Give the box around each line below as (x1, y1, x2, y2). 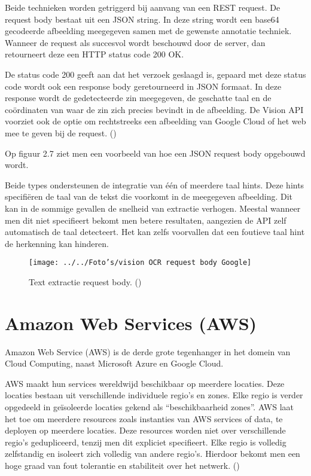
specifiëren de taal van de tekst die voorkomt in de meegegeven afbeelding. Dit (5, 190, 293, 203)
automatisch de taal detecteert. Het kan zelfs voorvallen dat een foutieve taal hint (5, 225, 305, 238)
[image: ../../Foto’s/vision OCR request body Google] (29, 258, 252, 267)
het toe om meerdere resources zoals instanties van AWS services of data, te (5, 412, 283, 425)
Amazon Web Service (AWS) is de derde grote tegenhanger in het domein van (5, 345, 291, 358)
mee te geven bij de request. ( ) (5, 126, 117, 139)
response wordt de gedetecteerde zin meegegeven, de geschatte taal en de (5, 91, 272, 104)
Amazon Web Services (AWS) (5, 310, 257, 335)
